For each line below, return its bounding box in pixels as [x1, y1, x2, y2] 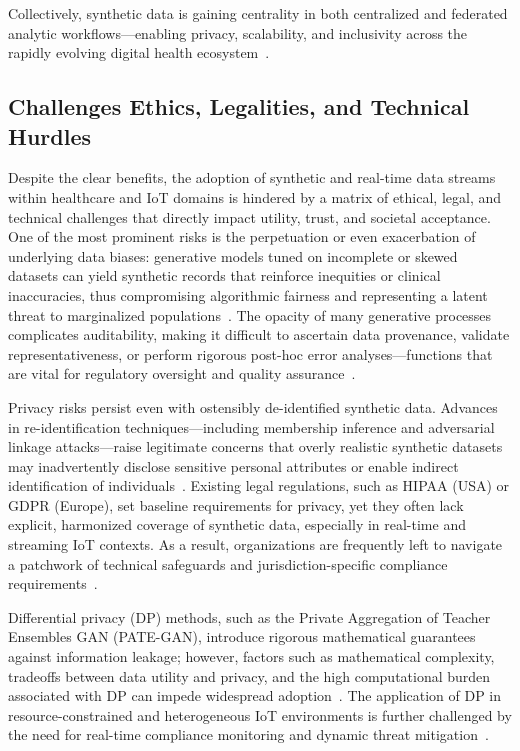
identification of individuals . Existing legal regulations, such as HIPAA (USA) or [8, 475, 510, 496]
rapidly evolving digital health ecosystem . [8, 42, 270, 63]
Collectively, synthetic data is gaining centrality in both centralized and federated [8, 3, 508, 23]
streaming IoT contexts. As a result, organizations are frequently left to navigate [8, 534, 503, 555]
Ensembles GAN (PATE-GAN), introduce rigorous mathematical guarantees [8, 626, 476, 647]
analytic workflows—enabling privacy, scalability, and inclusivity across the [8, 22, 468, 43]
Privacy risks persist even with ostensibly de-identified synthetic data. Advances [8, 396, 498, 417]
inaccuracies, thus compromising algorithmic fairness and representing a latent [8, 284, 488, 305]
